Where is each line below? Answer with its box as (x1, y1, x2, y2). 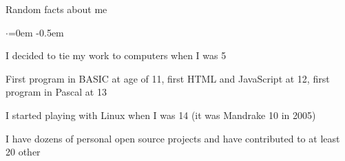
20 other (6, 144, 41, 159)
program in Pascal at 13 (6, 85, 107, 99)
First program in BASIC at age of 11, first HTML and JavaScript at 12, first (6, 71, 330, 85)
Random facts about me (6, 2, 107, 16)
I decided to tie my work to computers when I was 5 (6, 48, 227, 63)
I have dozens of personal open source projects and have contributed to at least (6, 131, 340, 145)
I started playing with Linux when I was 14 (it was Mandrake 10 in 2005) (6, 107, 316, 122)
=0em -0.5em (8, 25, 64, 39)
